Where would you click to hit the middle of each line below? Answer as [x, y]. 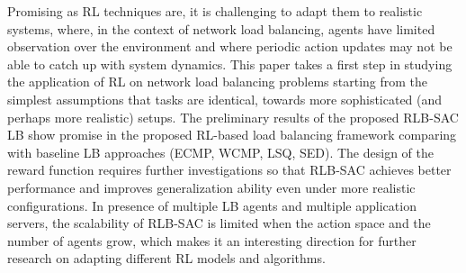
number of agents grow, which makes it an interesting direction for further [212, 240]
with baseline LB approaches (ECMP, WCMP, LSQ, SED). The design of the [220, 152]
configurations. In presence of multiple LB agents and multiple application [212, 205]
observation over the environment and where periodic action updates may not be [230, 46]
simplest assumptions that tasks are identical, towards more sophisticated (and [225, 99]
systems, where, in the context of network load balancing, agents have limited [221, 28]
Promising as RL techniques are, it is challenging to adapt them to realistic [215, 11]
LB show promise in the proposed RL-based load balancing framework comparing [232, 135]
